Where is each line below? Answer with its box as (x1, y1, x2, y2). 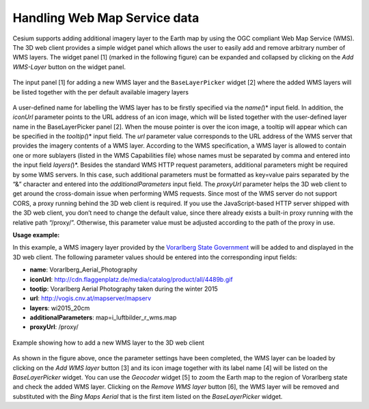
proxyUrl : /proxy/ (29, 323, 79, 331)
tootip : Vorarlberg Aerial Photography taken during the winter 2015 (29, 285, 218, 293)
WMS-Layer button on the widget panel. (12, 62, 126, 71)
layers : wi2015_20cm (29, 304, 90, 312)
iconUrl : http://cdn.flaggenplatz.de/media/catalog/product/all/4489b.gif (29, 275, 233, 283)
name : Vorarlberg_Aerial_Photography (29, 265, 138, 274)
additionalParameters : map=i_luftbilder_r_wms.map (29, 313, 177, 321)
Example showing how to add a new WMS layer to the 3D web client (12, 339, 205, 347)
